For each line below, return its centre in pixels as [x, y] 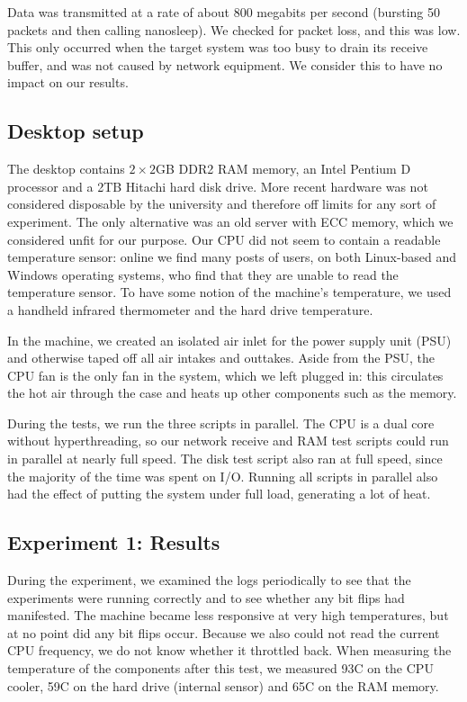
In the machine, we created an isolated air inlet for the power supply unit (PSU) [229, 340]
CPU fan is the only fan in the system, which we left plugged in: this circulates [225, 375]
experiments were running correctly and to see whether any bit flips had [206, 597]
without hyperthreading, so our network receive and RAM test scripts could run [228, 441]
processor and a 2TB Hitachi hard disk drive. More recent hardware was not [218, 186]
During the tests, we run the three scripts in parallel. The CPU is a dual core [221, 423]
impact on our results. [68, 82]
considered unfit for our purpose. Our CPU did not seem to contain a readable [224, 239]
